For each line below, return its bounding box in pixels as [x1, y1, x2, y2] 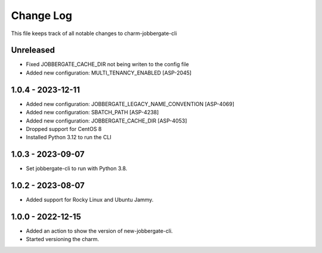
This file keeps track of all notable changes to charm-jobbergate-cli [11, 30, 177, 37]
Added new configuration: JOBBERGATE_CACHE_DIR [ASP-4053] [26, 117, 187, 124]
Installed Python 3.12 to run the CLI [26, 134, 112, 141]
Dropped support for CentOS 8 [26, 125, 102, 132]
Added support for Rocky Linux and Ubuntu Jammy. [26, 196, 154, 204]
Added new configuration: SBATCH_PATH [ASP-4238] [26, 109, 159, 116]
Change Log [11, 9, 73, 22]
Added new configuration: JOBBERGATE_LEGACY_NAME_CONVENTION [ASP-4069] [26, 100, 235, 107]
